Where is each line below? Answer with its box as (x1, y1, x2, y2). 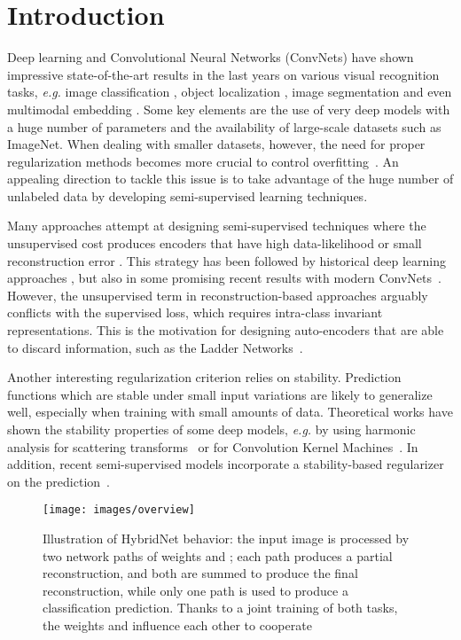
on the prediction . (7, 472, 110, 490)
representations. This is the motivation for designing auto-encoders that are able (7, 321, 444, 340)
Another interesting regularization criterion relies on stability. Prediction (7, 368, 402, 386)
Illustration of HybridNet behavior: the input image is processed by (43, 529, 410, 548)
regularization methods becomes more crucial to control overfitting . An (7, 152, 399, 170)
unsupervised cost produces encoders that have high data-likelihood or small (7, 234, 422, 253)
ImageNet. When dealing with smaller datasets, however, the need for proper (7, 135, 426, 153)
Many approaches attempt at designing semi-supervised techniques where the (7, 216, 426, 235)
